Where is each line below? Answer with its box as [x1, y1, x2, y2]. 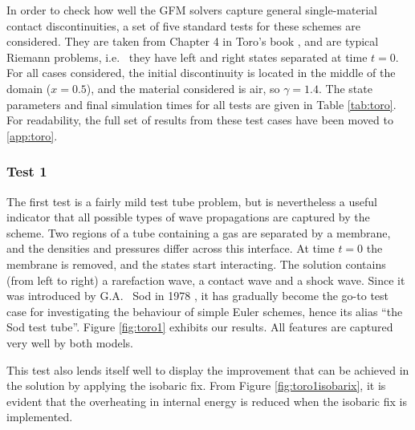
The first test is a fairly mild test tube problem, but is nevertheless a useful [6, 193, 377, 209]
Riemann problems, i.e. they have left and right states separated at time [6, 48, 368, 65]
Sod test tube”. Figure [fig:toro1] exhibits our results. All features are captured [6, 318, 393, 335]
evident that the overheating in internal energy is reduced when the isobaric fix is [6, 392, 407, 409]
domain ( [6, 79, 51, 96]
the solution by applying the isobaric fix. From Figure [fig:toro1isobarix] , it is [6, 377, 386, 394]
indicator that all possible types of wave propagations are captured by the [6, 209, 370, 225]
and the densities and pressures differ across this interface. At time [6, 240, 335, 257]
